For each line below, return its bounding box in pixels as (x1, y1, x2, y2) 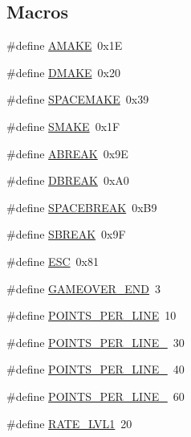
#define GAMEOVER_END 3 (6, 280, 161, 296)
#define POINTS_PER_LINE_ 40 (6, 361, 185, 378)
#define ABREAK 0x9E (6, 145, 128, 161)
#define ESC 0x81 (6, 252, 99, 269)
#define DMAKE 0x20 (6, 63, 120, 80)
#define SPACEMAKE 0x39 (6, 91, 149, 108)
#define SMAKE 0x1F (6, 117, 120, 134)
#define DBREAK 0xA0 (6, 172, 129, 189)
